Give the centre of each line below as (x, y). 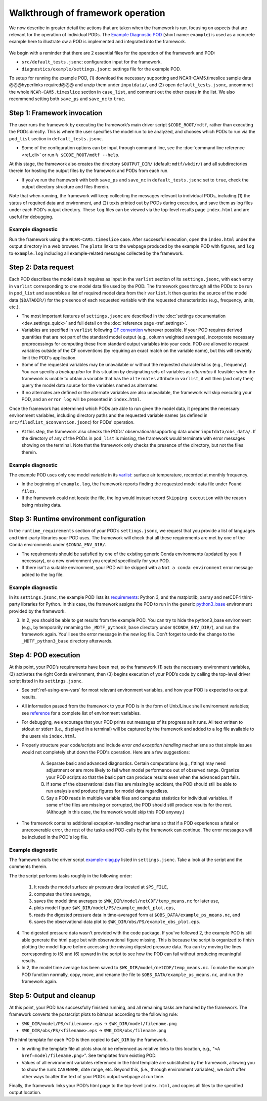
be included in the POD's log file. (55, 837)
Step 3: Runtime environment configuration (77, 519)
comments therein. (28, 867)
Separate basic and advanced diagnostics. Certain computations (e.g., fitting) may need (136, 763)
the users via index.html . (49, 736)
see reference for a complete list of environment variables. (81, 713)
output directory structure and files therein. (66, 187)
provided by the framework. (38, 611)
